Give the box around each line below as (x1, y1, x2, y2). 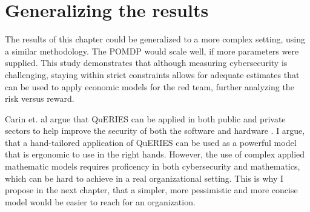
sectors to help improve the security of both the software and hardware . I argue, (5, 124, 305, 137)
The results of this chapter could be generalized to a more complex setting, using (5, 33, 305, 45)
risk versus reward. (5, 92, 74, 105)
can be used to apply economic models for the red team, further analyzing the (5, 80, 294, 93)
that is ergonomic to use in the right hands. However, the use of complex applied (5, 148, 305, 161)
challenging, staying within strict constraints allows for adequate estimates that (5, 68, 300, 81)
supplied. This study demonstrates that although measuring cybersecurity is (5, 56, 288, 69)
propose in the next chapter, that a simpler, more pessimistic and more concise (5, 184, 298, 196)
